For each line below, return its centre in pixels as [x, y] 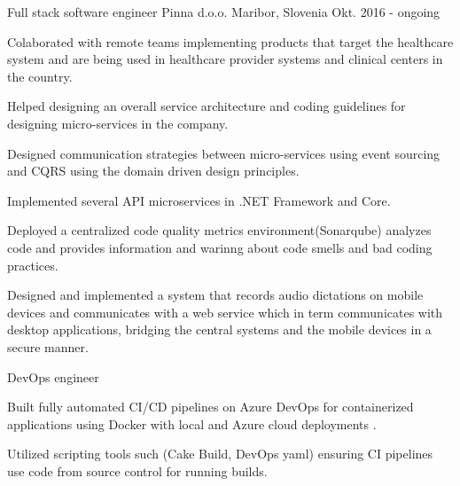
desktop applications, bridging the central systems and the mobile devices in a [219, 329]
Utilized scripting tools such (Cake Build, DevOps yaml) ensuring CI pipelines [220, 454]
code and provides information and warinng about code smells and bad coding [220, 247]
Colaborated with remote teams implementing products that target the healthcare [230, 41]
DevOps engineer [53, 376]
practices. [33, 265]
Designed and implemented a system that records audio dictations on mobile [215, 295]
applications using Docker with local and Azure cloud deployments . [192, 423]
